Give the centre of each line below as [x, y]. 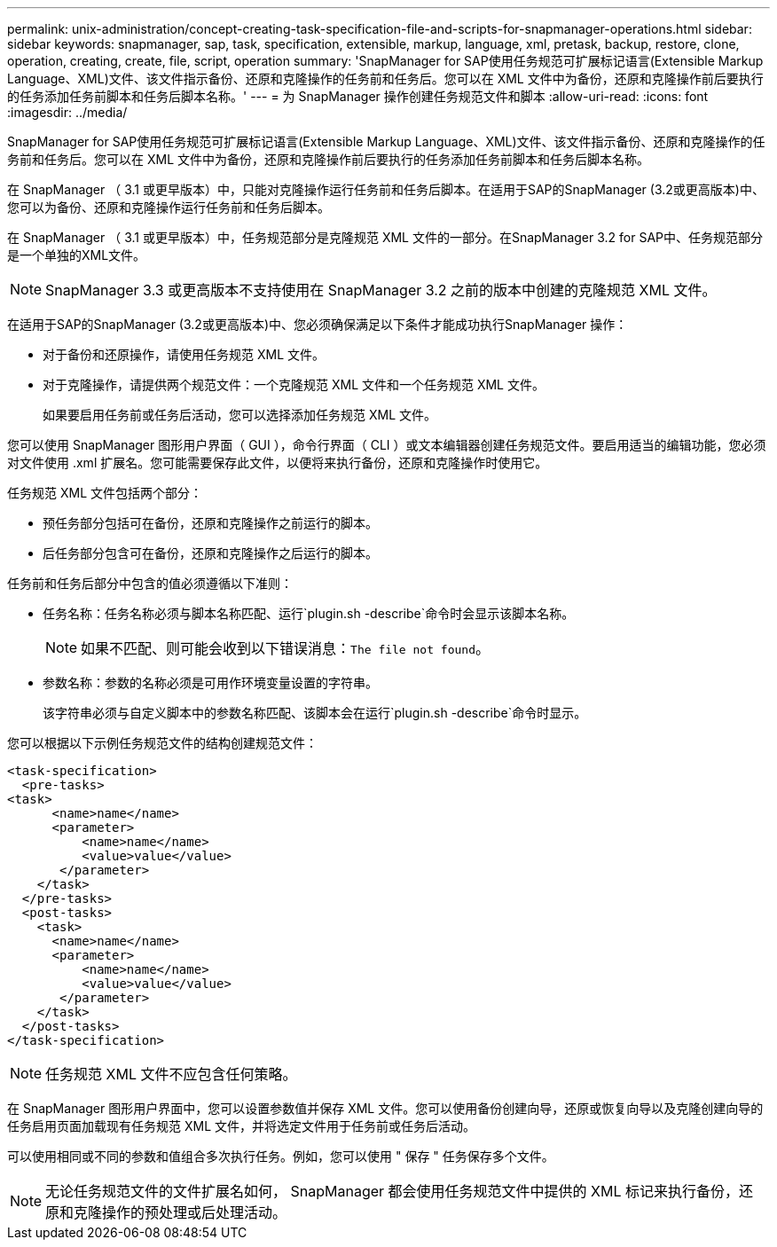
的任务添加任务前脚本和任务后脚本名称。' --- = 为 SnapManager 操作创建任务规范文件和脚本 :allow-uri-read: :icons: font [358, 96]
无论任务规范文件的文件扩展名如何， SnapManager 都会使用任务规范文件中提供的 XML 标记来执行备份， [392, 1191]
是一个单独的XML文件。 [77, 255]
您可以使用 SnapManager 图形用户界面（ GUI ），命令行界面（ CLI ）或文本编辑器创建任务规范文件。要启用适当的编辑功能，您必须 [387, 445]
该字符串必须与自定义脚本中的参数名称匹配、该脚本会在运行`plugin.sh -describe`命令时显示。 [315, 713]
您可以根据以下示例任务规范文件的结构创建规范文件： [162, 743]
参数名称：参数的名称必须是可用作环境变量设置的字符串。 [210, 682]
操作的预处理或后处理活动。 [195, 1212]
